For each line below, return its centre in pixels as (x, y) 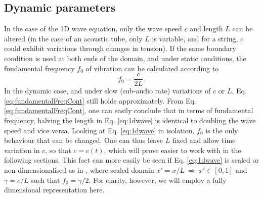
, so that (58, 150)
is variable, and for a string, (195, 38)
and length (206, 29)
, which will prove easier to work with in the (172, 150)
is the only (222, 130)
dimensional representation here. (54, 190)
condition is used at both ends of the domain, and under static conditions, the (125, 58)
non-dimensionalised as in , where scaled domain (79, 169)
